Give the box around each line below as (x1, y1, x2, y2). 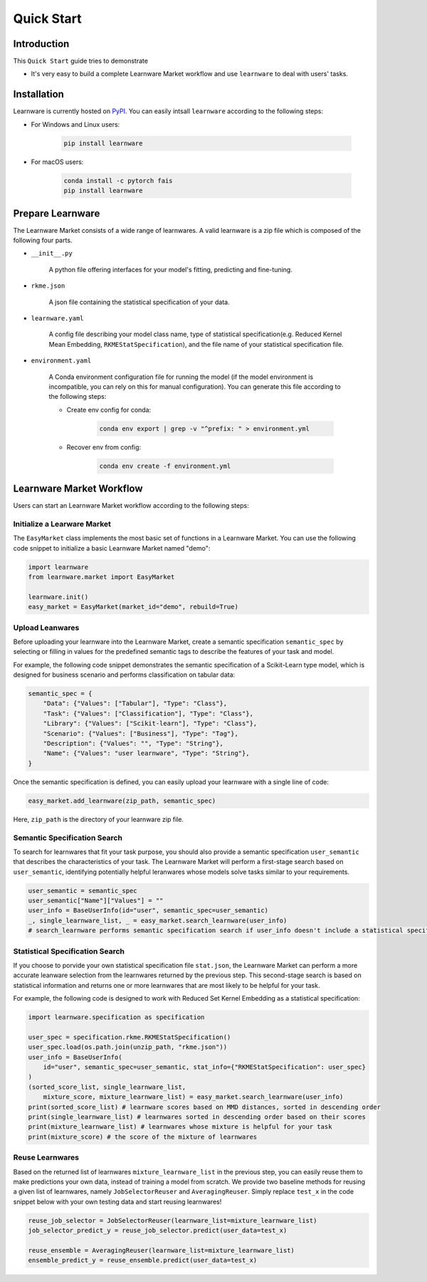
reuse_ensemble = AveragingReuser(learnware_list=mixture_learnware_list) (28, 1246, 295, 1254)
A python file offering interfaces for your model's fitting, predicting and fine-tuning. (48, 265, 293, 273)
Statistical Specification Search (13, 946, 125, 956)
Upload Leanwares (13, 622, 80, 632)
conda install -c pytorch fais (63, 177, 174, 184)
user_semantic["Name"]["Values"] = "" (28, 897, 164, 905)
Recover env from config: (66, 442, 142, 452)
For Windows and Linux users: (31, 120, 120, 128)
